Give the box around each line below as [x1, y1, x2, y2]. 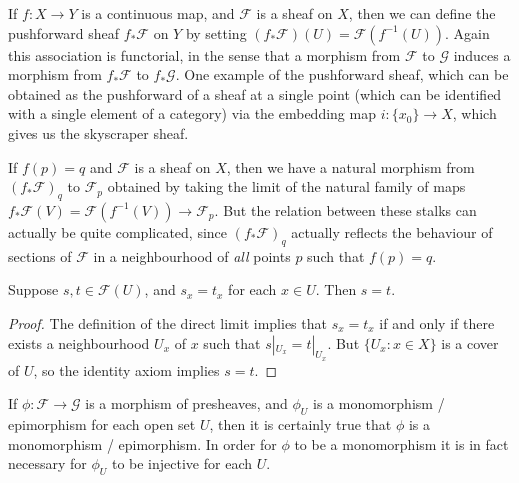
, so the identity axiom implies [33, 359, 220, 380]
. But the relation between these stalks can [214, 199, 477, 220]
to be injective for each [111, 453, 252, 474]
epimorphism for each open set [8, 414, 196, 435]
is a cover [441, 332, 499, 353]
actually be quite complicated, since [8, 221, 228, 242]
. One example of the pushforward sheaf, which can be [175, 64, 509, 85]
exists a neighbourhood [8, 332, 150, 353]
